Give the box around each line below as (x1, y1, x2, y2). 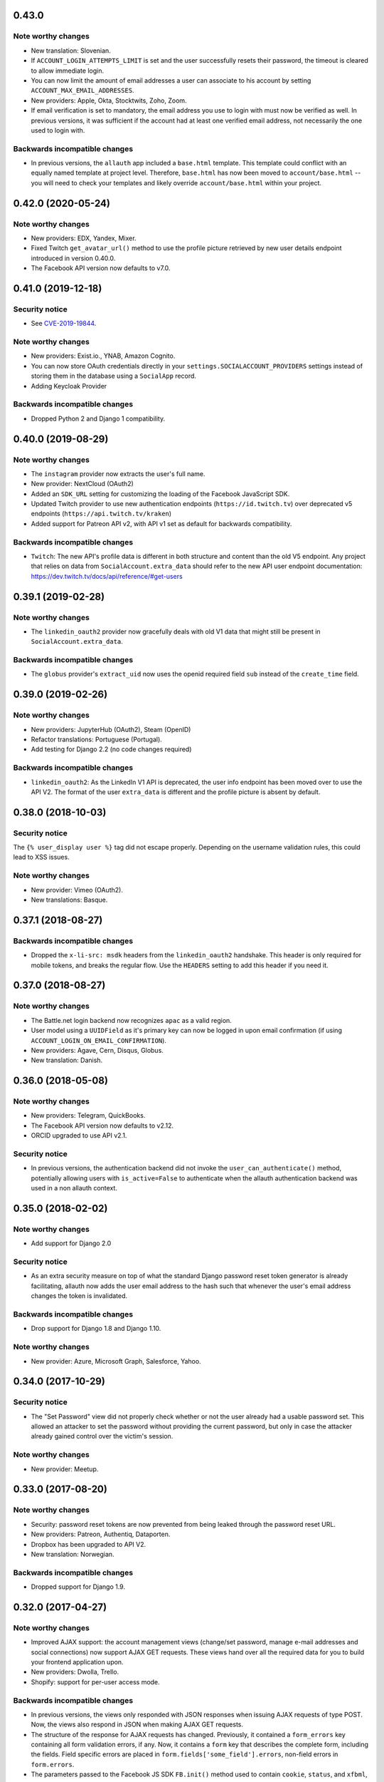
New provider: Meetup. (31, 1465, 99, 1473)
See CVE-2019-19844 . (31, 319, 97, 328)
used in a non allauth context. (31, 1184, 117, 1193)
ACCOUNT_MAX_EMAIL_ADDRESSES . (31, 86, 134, 95)
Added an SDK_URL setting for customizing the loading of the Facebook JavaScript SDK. (31, 489, 290, 498)
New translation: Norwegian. (31, 1550, 114, 1558)
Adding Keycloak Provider (31, 381, 107, 390)
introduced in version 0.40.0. (31, 254, 116, 262)
